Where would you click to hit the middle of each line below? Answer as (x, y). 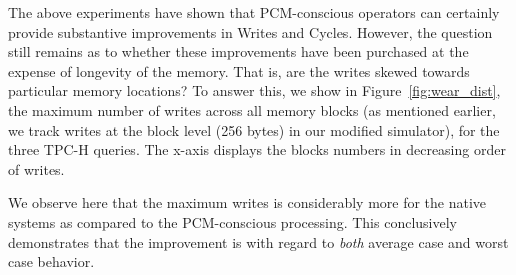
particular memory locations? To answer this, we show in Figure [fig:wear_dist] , (254, 90)
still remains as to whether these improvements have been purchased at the (238, 51)
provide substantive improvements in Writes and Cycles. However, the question (250, 31)
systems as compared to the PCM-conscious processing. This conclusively (232, 221)
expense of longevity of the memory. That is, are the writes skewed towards (239, 70)
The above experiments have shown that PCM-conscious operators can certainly (254, 12)
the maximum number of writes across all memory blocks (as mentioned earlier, (252, 109)
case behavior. (51, 261)
